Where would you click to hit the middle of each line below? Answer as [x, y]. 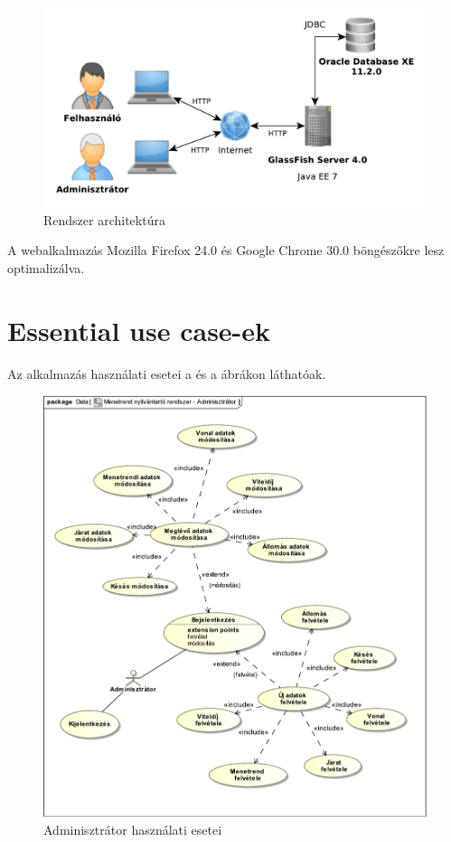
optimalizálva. [46, 267]
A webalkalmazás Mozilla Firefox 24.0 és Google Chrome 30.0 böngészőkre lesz [226, 250]
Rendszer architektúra [104, 219]
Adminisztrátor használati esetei [133, 830]
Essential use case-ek [139, 330]
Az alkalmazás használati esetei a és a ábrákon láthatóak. [167, 373]
